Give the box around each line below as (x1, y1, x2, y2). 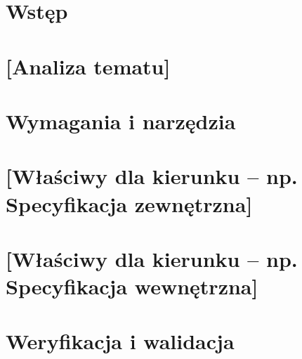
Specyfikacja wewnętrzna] (6, 272, 258, 301)
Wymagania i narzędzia (6, 106, 236, 135)
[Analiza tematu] (6, 51, 171, 80)
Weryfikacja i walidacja (6, 327, 235, 355)
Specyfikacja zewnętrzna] (6, 189, 253, 218)
